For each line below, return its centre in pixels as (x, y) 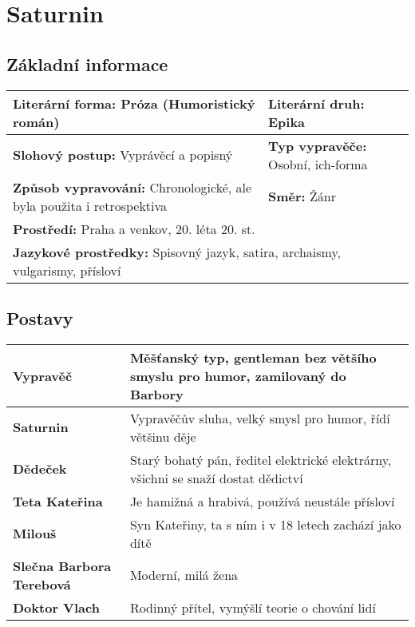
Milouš (35, 534)
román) (36, 121)
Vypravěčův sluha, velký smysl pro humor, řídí (260, 418)
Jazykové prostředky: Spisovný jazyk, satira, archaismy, (177, 252)
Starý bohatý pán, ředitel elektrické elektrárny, (261, 459)
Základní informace (87, 63)
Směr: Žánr (302, 196)
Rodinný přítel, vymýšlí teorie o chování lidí (253, 607)
